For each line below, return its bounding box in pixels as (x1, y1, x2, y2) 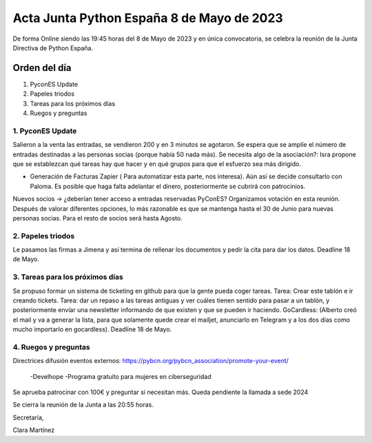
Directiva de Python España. (12, 43, 93, 52)
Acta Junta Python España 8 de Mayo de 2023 (12, 10, 284, 25)
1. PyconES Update (12, 126, 77, 136)
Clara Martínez (12, 426, 55, 434)
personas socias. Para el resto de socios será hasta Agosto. (12, 214, 183, 222)
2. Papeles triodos (12, 231, 75, 240)
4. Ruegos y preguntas (12, 342, 90, 351)
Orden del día (12, 62, 72, 74)
